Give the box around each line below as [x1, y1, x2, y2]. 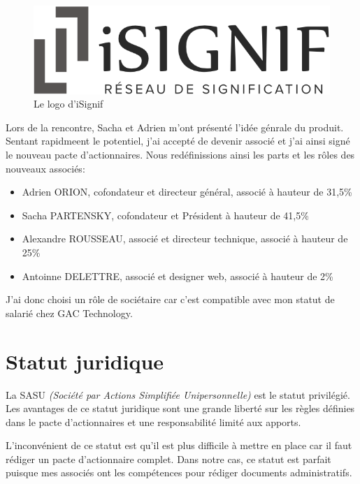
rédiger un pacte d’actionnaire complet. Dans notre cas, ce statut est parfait [6, 451, 331, 466]
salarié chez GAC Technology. [6, 305, 133, 320]
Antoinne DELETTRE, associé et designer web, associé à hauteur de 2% [22, 268, 333, 283]
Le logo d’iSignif [34, 96, 103, 111]
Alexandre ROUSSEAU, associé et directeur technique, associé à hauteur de [22, 231, 348, 246]
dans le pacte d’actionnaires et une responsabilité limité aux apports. [6, 414, 301, 429]
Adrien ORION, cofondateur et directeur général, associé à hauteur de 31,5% [22, 184, 352, 199]
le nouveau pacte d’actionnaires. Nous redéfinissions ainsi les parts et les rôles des [6, 147, 355, 162]
